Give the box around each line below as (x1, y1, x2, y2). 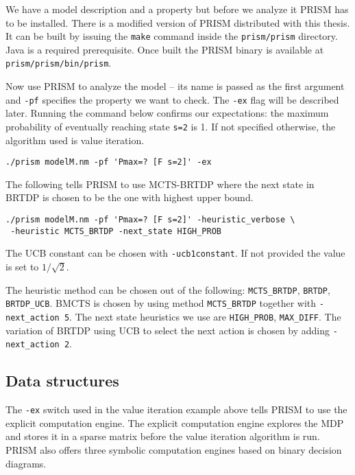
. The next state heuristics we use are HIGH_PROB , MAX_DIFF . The (69, 309, 341, 323)
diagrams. (5, 456, 47, 470)
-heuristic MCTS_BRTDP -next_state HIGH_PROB (10, 226, 221, 236)
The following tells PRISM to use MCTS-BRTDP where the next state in (5, 176, 315, 191)
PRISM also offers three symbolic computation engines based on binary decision (5, 442, 342, 456)
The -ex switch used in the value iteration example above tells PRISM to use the (5, 402, 347, 417)
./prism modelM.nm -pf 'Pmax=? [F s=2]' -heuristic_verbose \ (5, 215, 295, 225)
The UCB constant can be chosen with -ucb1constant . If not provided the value (5, 246, 345, 260)
